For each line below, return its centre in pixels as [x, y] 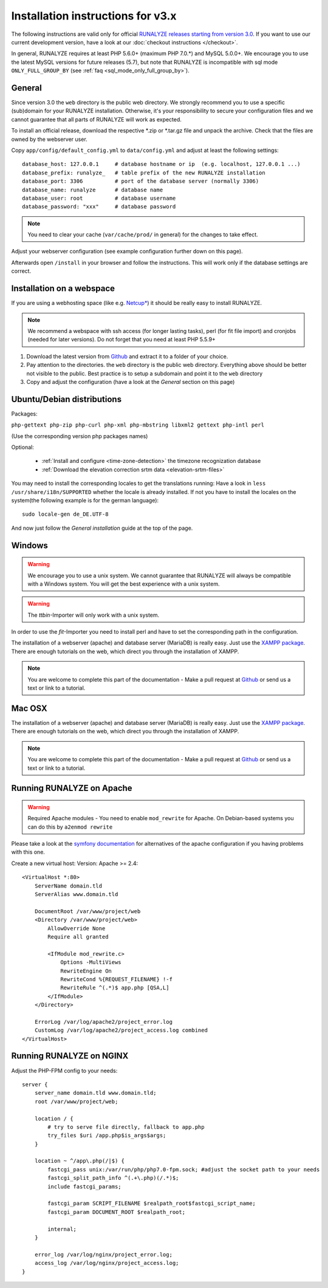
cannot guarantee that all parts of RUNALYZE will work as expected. [97, 119]
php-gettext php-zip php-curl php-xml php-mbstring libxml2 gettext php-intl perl [138, 425]
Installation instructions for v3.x [94, 16]
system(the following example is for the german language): [85, 500]
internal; [62, 1229]
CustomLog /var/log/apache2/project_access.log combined [121, 1030]
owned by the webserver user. [49, 139]
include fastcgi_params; [84, 1187]
